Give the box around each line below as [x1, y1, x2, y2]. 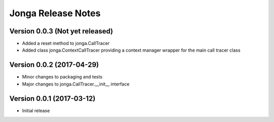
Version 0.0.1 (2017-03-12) [9, 94, 96, 103]
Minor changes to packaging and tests [22, 74, 102, 80]
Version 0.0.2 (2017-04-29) [9, 61, 99, 69]
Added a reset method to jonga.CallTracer [22, 40, 110, 47]
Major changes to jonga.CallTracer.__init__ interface [22, 81, 129, 87]
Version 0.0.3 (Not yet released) [9, 27, 114, 35]
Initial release [22, 107, 50, 113]
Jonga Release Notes [9, 8, 101, 19]
